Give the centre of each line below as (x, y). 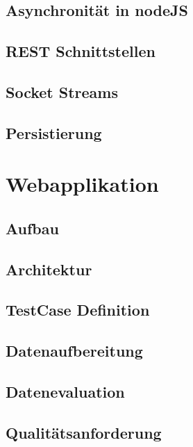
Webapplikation (82, 184)
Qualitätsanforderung (84, 432)
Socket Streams (62, 91)
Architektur (49, 269)
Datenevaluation (65, 392)
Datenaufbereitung (74, 351)
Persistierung (54, 132)
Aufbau (32, 228)
